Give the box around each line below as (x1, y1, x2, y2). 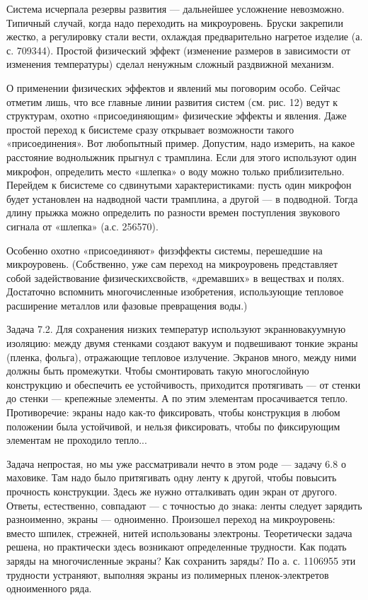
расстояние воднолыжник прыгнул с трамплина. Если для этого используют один (6, 149, 357, 164)
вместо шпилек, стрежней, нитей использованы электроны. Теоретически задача (6, 525, 352, 540)
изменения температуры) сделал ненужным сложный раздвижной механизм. (6, 57, 335, 71)
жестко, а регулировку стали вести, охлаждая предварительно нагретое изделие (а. (6, 29, 363, 44)
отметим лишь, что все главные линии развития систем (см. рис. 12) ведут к (6, 94, 338, 109)
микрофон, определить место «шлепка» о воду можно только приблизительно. (6, 163, 345, 178)
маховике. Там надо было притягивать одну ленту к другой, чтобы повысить (6, 470, 337, 485)
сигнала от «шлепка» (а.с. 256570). (6, 218, 159, 233)
